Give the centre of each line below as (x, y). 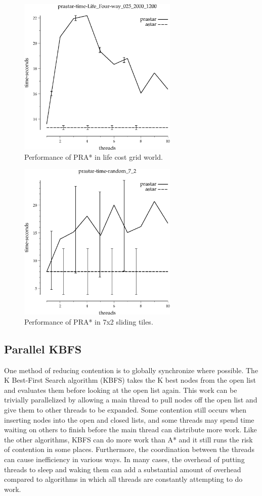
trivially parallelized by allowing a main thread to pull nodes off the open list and (131, 400)
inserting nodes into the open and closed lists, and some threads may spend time (129, 419)
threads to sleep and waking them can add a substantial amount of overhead (123, 469)
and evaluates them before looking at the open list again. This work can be (121, 390)
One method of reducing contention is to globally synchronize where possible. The (131, 370)
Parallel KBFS (43, 349)
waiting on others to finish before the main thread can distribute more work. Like (130, 430)
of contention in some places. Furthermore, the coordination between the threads (129, 449)
